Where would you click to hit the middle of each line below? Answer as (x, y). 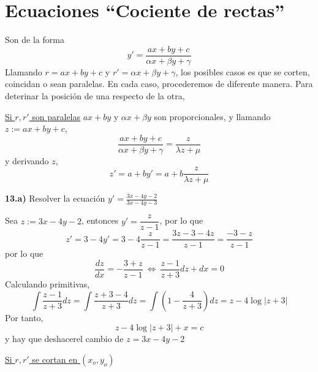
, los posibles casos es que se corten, (243, 71)
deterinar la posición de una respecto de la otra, (95, 95)
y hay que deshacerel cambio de (64, 339)
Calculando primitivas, (47, 284)
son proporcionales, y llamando (212, 116)
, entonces (100, 220)
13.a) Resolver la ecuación (55, 198)
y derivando (27, 160)
